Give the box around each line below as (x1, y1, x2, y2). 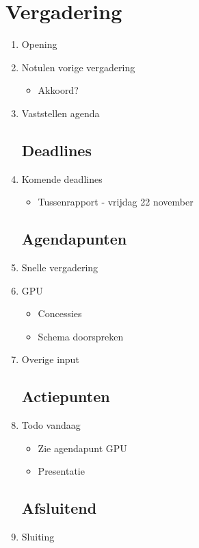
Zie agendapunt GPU (38, 440, 127, 455)
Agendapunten (21, 228, 127, 249)
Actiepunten (21, 386, 110, 407)
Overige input (21, 352, 79, 366)
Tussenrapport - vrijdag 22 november (38, 195, 194, 209)
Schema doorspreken (38, 329, 124, 343)
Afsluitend (21, 497, 97, 519)
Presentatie (38, 464, 85, 478)
